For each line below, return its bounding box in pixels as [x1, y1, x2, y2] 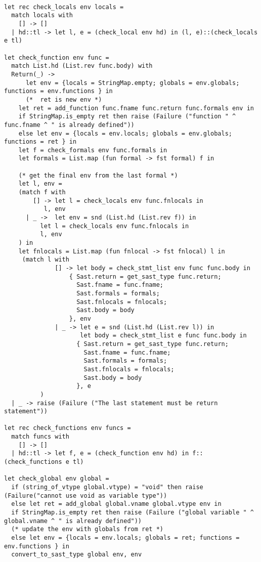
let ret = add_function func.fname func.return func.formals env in [18, 104, 254, 112]
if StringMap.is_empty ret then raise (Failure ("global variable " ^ [11, 509, 254, 516]
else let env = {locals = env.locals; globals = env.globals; [18, 129, 233, 137]
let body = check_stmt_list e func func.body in [80, 332, 247, 339]
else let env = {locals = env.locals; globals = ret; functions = [11, 534, 240, 541]
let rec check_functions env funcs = [4, 424, 131, 432]
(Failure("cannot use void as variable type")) [4, 492, 167, 499]
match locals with [11, 12, 73, 19]
